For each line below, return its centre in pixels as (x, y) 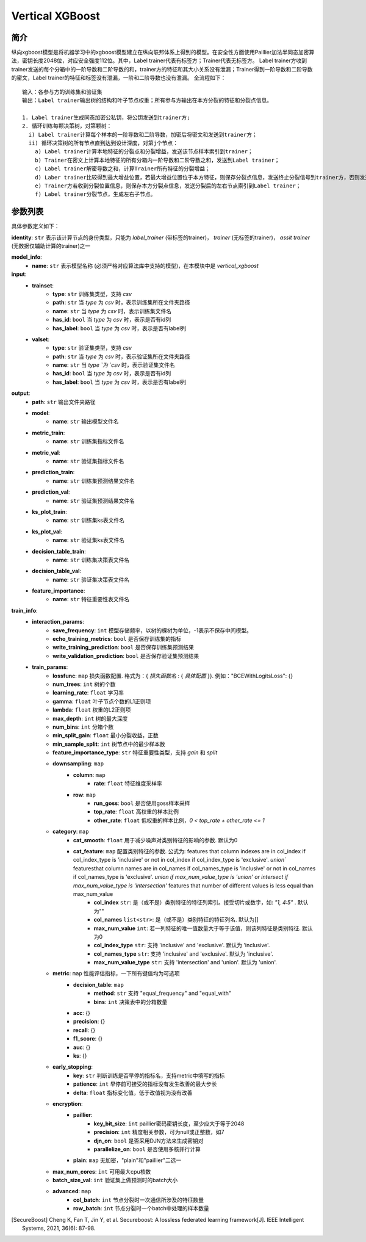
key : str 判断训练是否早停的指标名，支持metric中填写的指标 (149, 1075)
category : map (71, 832)
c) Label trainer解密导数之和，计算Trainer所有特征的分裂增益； (122, 169)
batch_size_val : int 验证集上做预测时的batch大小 (115, 1180)
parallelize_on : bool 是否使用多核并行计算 (147, 1149)
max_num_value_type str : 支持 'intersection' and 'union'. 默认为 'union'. (185, 962)
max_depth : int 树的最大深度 (90, 718)
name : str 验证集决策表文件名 (91, 579)
